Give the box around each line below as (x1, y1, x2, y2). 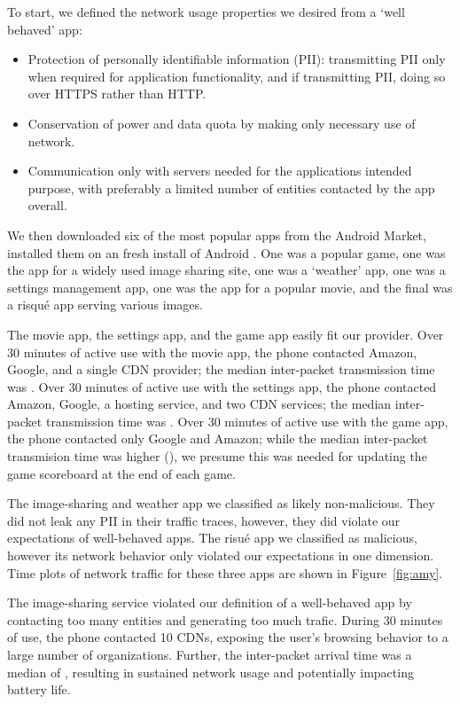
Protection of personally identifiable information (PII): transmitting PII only (27, 50, 446, 68)
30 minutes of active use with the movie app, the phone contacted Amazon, (7, 342, 417, 361)
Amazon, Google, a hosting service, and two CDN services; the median (7, 395, 392, 413)
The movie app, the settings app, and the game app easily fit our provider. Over (7, 325, 444, 343)
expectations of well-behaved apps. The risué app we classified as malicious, (7, 528, 417, 547)
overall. (27, 196, 67, 215)
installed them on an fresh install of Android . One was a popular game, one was (7, 243, 446, 262)
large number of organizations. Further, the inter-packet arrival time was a (7, 645, 412, 663)
